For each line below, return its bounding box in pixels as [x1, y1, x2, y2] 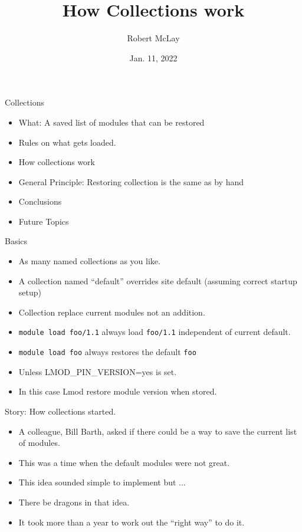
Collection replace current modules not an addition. [18, 306, 205, 318]
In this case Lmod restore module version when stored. [18, 385, 217, 398]
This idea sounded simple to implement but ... [18, 476, 186, 488]
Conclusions [18, 195, 62, 208]
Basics [5, 235, 28, 247]
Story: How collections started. [5, 405, 116, 417]
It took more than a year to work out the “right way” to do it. [18, 515, 245, 528]
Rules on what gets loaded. [18, 136, 116, 148]
